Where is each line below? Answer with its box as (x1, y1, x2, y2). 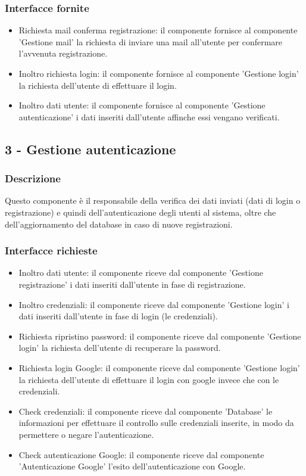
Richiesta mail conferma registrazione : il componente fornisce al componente (18, 24, 298, 36)
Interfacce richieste (5, 243, 98, 258)
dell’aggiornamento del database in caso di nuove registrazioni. (5, 217, 233, 230)
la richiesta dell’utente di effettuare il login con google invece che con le (18, 373, 279, 385)
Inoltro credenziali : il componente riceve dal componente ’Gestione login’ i (18, 298, 289, 310)
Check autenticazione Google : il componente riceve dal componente (18, 448, 264, 461)
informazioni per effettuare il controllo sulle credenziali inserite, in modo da (18, 416, 294, 429)
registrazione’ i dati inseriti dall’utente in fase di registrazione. (18, 278, 246, 290)
